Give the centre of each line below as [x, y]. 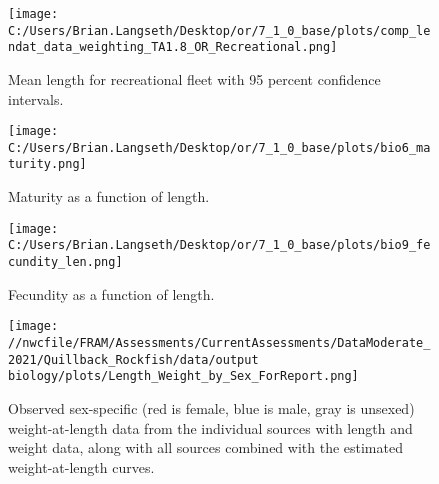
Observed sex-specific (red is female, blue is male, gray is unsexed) [211, 407]
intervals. [36, 98]
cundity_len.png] [65, 262]
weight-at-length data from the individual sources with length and [210, 427]
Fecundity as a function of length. [111, 293]
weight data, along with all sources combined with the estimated [205, 447]
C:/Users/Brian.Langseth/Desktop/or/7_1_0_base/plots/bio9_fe [219, 245]
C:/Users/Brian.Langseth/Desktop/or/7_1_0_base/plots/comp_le [219, 30]
